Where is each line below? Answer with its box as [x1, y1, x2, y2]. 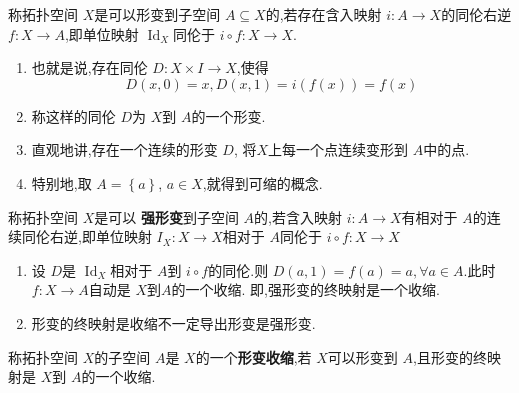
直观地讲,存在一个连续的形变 [31, 139, 218, 160]
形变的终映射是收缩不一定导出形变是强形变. [31, 312, 316, 333]
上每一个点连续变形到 [268, 139, 409, 160]
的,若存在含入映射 [265, 4, 382, 24]
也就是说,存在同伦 [31, 57, 148, 78]
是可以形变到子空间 [94, 4, 221, 24]
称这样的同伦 [31, 105, 116, 126]
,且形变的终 [413, 346, 487, 367]
